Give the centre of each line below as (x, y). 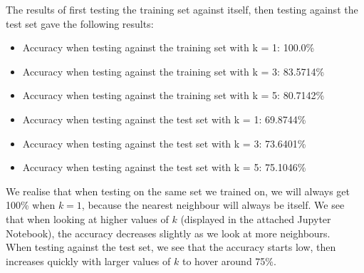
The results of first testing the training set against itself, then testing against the (182, 9)
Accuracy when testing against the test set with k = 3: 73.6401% (164, 143)
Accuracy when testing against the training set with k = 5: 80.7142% (173, 95)
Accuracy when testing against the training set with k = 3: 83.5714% (173, 71)
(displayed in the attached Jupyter (256, 218)
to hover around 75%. (229, 261)
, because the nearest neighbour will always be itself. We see (213, 205)
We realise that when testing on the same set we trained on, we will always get (178, 191)
